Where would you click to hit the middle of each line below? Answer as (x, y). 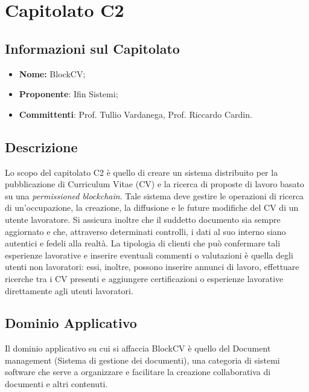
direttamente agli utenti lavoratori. (69, 290)
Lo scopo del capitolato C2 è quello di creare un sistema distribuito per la (142, 172)
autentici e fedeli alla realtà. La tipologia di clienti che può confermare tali (143, 243)
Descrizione (41, 146)
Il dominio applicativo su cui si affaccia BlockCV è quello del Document (138, 348)
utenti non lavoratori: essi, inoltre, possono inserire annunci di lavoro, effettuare (152, 267)
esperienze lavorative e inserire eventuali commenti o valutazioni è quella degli (149, 255)
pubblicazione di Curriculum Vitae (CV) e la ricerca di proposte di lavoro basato (154, 184)
